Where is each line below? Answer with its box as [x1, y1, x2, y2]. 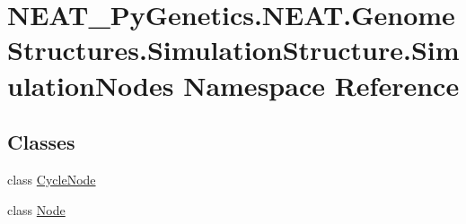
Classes [7, 128, 75, 156]
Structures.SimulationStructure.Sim [7, 31, 460, 68]
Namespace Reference [183, 66, 460, 103]
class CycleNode [7, 169, 96, 188]
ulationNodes [7, 66, 174, 103]
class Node [7, 200, 66, 219]
